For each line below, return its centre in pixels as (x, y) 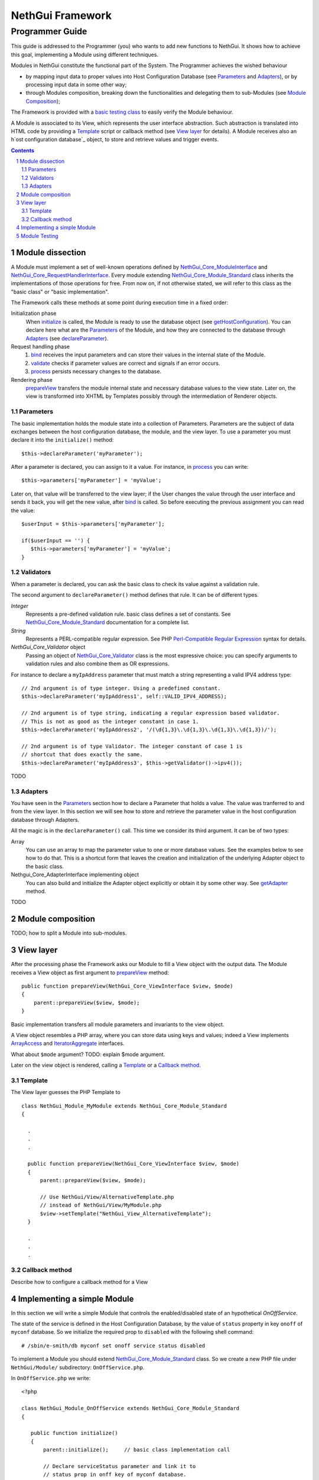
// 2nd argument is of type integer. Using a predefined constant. (121, 688)
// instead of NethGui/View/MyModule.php (101, 1205)
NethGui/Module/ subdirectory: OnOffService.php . (78, 1367)
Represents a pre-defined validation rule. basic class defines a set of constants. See (128, 614)
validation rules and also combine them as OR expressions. (97, 664)
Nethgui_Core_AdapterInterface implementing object (75, 875)
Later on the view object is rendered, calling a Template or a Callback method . (106, 1065)
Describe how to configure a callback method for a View (79, 1282)
